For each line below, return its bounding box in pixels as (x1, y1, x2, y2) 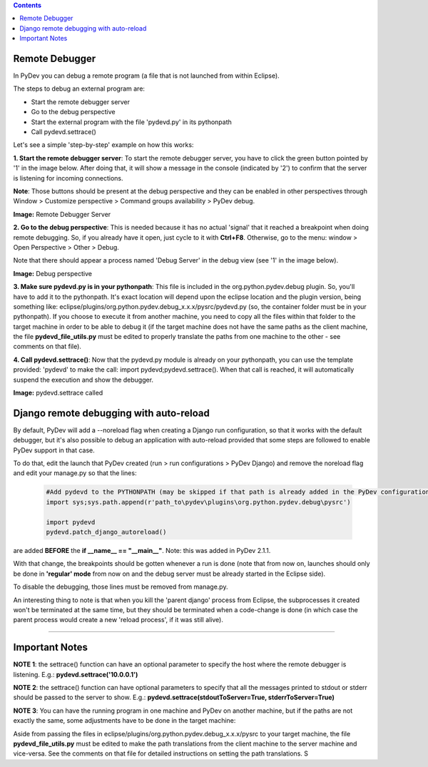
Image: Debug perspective (13, 269, 93, 278)
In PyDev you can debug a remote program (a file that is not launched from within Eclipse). (13, 71, 280, 80)
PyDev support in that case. (13, 446, 96, 454)
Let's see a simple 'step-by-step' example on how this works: (13, 141, 194, 149)
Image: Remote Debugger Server (13, 210, 111, 218)
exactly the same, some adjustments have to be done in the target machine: (13, 716, 236, 725)
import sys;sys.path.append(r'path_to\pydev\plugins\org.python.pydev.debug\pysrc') (46, 498, 351, 506)
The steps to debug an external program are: (13, 84, 146, 93)
